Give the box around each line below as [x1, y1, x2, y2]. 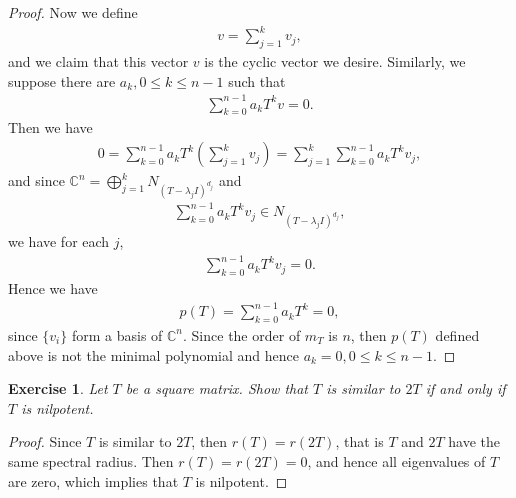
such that [228, 70, 286, 91]
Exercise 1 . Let [8, 378, 108, 399]
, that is [335, 431, 384, 452]
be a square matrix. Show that [125, 378, 308, 399]
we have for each [8, 231, 110, 252]
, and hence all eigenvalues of [307, 450, 486, 471]
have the [448, 431, 501, 452]
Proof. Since [8, 431, 82, 452]
